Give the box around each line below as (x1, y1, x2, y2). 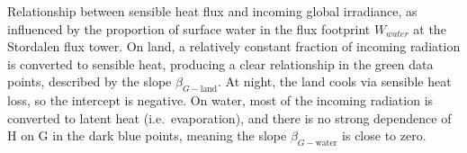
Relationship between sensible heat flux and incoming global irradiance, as (7, 2, 418, 20)
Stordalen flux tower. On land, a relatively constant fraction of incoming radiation (7, 37, 461, 56)
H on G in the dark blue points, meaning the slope (7, 126, 287, 145)
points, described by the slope (7, 72, 172, 91)
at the (413, 19, 446, 38)
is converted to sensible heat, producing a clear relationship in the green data (7, 54, 434, 73)
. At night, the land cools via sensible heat (217, 72, 452, 91)
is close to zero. (342, 126, 427, 145)
